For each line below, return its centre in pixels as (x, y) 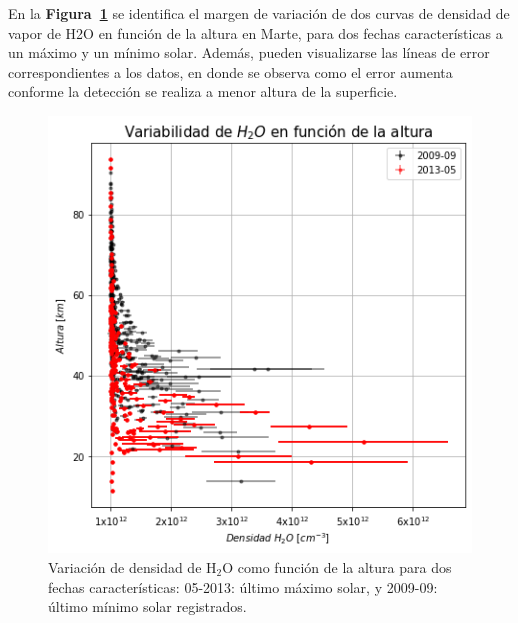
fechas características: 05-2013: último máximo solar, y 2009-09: (243, 586)
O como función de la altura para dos (337, 566)
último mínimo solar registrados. (147, 606)
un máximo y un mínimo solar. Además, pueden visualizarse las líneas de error (249, 52)
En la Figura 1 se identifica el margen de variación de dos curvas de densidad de (259, 13)
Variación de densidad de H (132, 566)
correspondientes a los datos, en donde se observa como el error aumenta (230, 71)
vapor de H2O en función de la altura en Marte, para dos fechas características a (255, 32)
